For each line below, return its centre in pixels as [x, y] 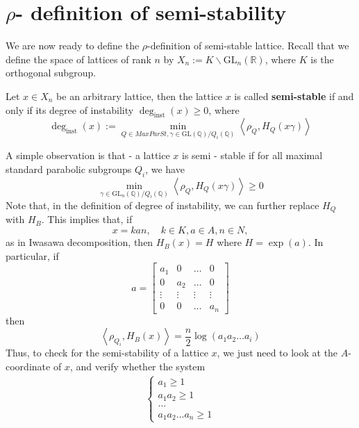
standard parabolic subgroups [69, 169]
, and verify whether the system [137, 366]
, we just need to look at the [277, 353]
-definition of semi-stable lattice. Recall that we [248, 46]
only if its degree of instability [70, 109]
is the [322, 59]
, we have [165, 169]
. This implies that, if [87, 219]
